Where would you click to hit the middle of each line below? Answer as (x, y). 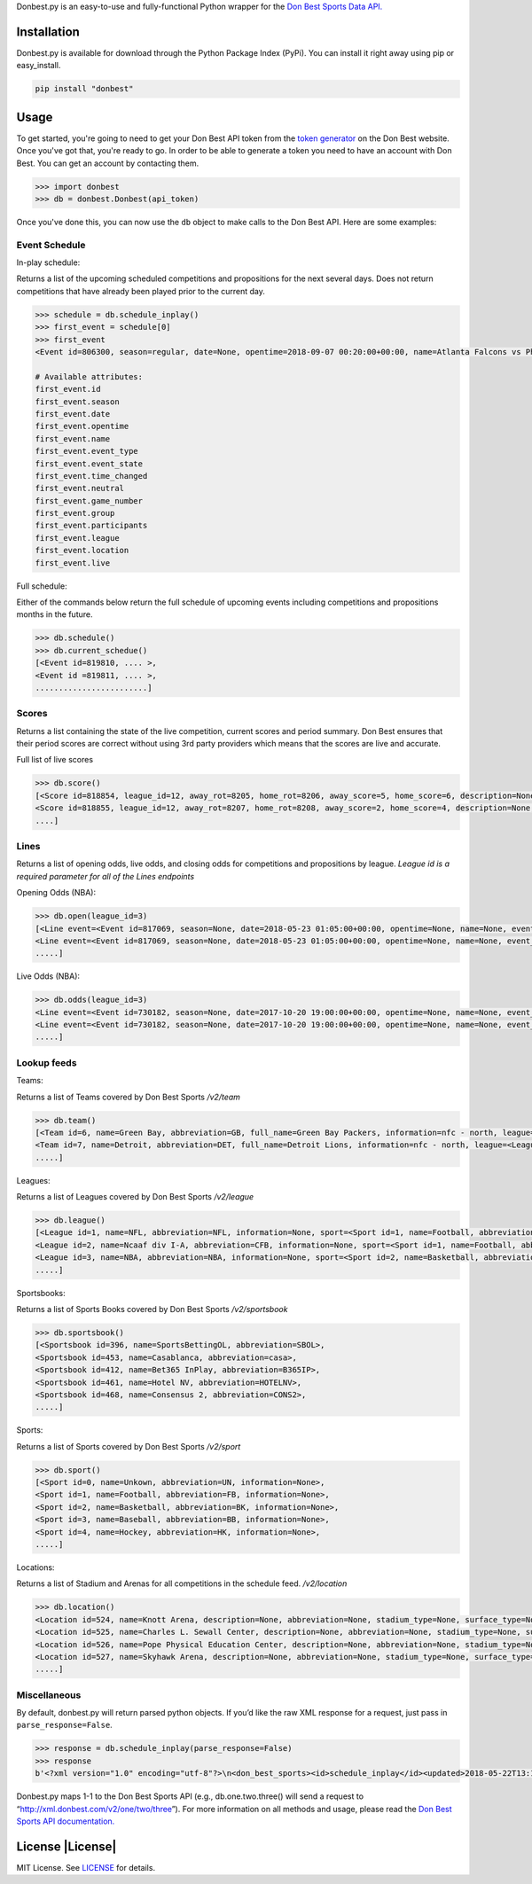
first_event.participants (91, 526)
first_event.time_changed (91, 476)
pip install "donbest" (84, 89)
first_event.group (75, 513)
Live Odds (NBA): (48, 976)
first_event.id (68, 389)
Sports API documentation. (66, 1821)
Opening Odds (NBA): (56, 893)
